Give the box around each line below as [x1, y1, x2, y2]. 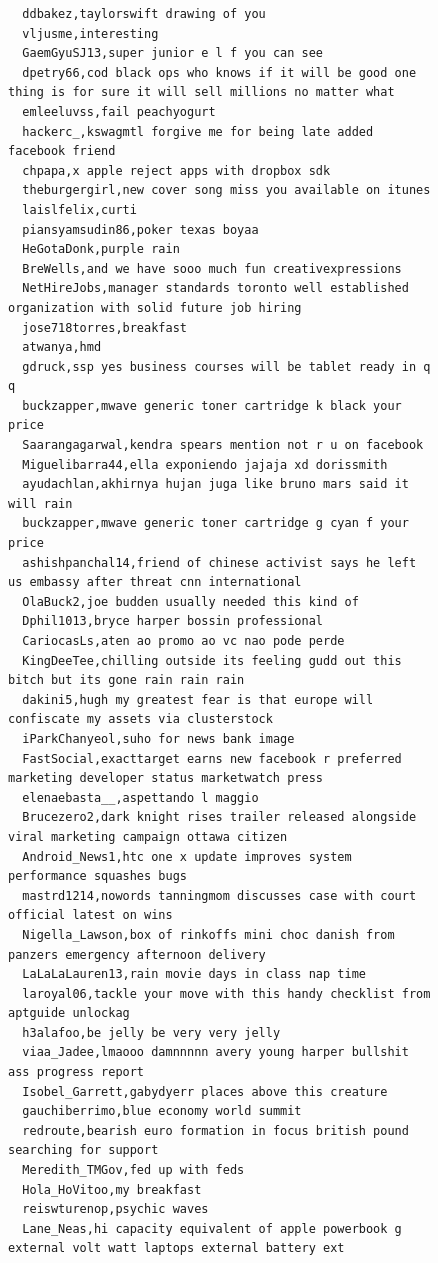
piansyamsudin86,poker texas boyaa [22, 222, 259, 237]
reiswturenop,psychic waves [22, 1202, 209, 1217]
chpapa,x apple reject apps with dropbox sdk [22, 163, 331, 178]
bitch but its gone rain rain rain [8, 673, 245, 688]
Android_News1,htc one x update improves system [22, 849, 352, 864]
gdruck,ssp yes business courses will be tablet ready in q [22, 359, 431, 374]
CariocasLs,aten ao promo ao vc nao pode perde [22, 634, 345, 648]
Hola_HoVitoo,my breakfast [22, 1182, 202, 1197]
